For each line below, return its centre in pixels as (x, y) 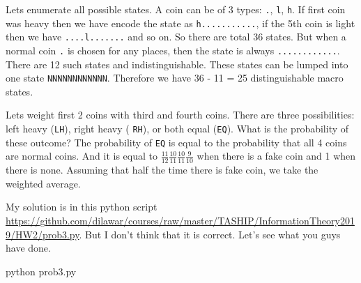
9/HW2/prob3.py (43, 234)
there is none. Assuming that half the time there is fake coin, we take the (162, 170)
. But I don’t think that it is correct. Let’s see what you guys (210, 234)
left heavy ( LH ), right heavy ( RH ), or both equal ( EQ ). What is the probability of (177, 129)
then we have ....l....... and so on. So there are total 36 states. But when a (176, 37)
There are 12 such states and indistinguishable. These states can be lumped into (177, 64)
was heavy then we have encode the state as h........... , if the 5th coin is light (180, 23)
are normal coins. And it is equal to (82, 156)
